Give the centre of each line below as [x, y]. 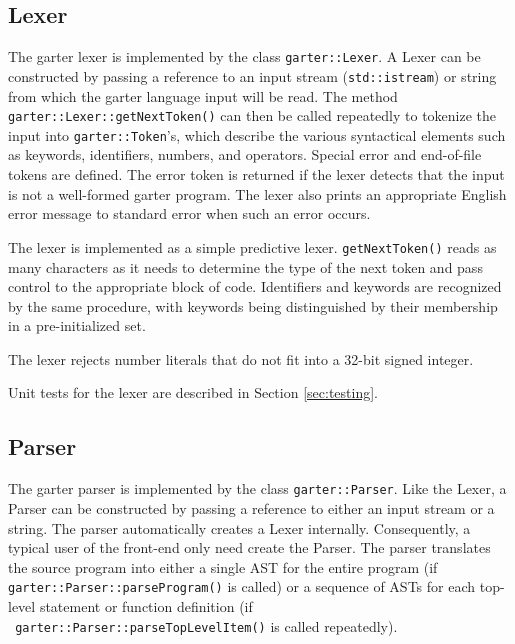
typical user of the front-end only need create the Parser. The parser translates [249, 547]
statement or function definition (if [146, 605]
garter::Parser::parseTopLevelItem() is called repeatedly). [206, 625]
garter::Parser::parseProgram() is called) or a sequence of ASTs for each [242, 586]
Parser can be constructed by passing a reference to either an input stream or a [251, 507]
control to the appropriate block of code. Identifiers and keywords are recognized [255, 286]
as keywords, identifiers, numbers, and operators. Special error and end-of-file [245, 154]
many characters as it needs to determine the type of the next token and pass [245, 266]
